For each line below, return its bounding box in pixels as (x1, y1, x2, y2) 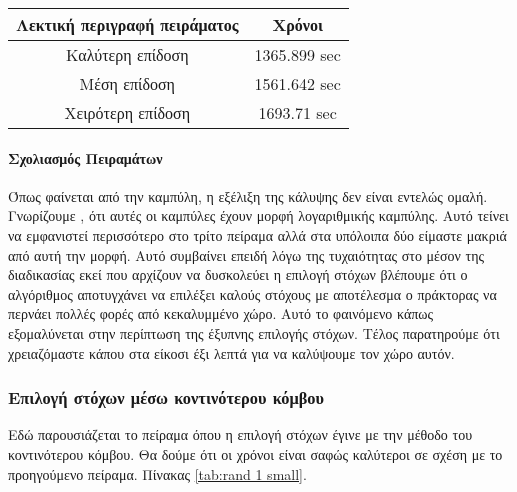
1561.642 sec (254, 72, 341, 95)
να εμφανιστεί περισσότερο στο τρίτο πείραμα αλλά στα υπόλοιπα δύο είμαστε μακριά (8, 224, 507, 245)
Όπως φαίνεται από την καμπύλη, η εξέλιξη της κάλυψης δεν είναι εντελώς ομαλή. (8, 185, 488, 206)
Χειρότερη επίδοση (64, 101, 190, 124)
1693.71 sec (258, 101, 337, 124)
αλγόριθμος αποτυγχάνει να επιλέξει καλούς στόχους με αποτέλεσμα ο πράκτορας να (8, 283, 497, 304)
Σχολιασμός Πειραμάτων (8, 147, 163, 168)
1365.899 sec (254, 43, 341, 66)
